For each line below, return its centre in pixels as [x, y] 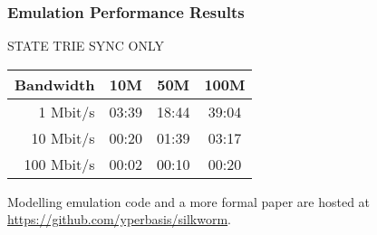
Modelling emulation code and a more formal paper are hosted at [189, 201]
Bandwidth [55, 84]
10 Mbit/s [63, 137]
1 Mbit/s [67, 111]
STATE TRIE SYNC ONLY [86, 46]
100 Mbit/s [59, 164]
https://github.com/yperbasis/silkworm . [119, 219]
